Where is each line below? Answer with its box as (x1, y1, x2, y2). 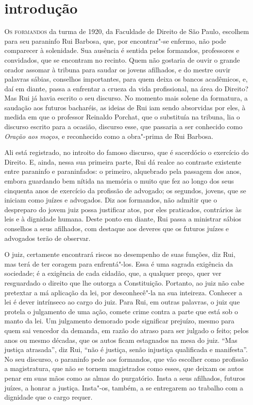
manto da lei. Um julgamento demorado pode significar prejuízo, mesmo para (4, 316, 235, 326)
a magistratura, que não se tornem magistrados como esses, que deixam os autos (4, 363, 244, 373)
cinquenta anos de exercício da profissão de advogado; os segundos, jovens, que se (4, 185, 246, 195)
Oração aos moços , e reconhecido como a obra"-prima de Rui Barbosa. (4, 131, 214, 141)
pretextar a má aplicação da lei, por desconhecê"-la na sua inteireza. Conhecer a (4, 287, 242, 297)
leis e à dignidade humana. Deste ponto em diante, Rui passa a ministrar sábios (4, 214, 241, 224)
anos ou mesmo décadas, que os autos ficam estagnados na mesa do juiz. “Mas (4, 335, 237, 345)
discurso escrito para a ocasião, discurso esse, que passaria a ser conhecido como (4, 121, 243, 132)
